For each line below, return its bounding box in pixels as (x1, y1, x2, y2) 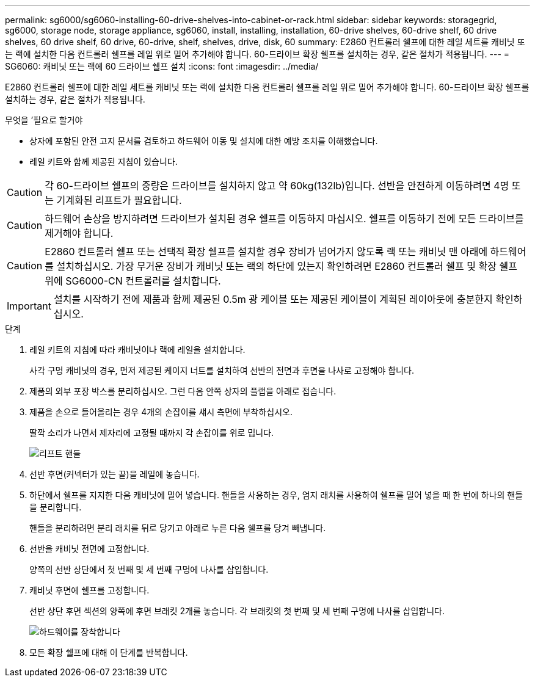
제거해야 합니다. (45, 227, 114, 239)
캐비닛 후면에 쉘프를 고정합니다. (29, 585, 150, 595)
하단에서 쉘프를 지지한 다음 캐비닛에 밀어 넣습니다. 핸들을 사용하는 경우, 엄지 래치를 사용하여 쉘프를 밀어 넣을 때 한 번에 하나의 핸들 (29, 490, 523, 500)
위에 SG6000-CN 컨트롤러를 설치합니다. (45, 275, 221, 287)
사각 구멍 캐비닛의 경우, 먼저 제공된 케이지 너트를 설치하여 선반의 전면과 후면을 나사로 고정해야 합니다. (29, 365, 414, 375)
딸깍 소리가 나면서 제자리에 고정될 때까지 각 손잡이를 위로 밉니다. (29, 427, 274, 438)
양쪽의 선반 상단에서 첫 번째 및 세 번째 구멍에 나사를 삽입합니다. (29, 564, 269, 575)
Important (7, 300, 51, 312)
